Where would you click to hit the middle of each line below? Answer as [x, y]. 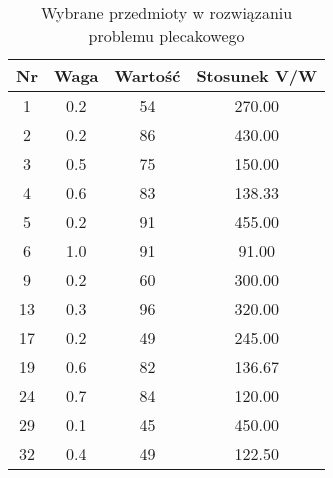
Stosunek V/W [257, 75]
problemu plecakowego [166, 35]
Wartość [147, 75]
